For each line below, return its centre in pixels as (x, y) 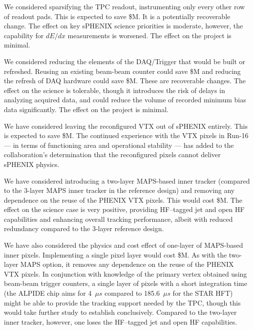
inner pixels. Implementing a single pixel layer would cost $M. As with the (116, 254)
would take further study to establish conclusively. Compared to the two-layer (120, 312)
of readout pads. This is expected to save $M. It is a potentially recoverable (117, 16)
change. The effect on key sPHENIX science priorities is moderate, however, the (124, 26)
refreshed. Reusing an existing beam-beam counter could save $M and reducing (122, 71)
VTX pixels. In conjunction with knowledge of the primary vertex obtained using (126, 273)
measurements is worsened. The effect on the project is (149, 35)
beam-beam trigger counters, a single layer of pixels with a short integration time (126, 283)
